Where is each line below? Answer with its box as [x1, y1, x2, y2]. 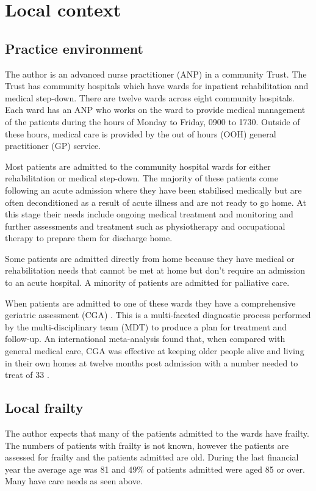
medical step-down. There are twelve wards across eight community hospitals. [5, 91, 295, 104]
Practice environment [5, 38, 143, 57]
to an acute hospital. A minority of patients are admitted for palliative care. [5, 276, 290, 289]
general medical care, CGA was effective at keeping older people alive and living [5, 344, 304, 357]
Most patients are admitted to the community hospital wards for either [5, 159, 271, 172]
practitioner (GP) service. [5, 139, 101, 152]
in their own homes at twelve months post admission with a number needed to [5, 356, 298, 369]
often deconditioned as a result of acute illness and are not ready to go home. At [5, 195, 306, 208]
